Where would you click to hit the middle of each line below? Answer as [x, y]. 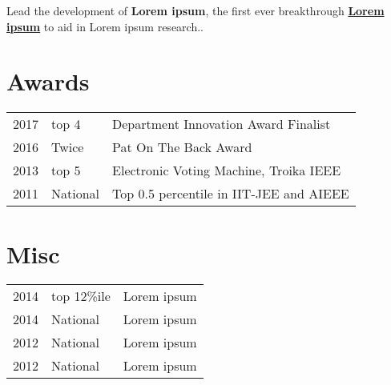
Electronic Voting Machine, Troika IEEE [227, 170]
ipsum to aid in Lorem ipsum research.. [105, 26]
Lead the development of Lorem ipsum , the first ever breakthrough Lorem [195, 10]
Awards [48, 81]
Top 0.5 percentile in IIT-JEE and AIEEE [231, 194]
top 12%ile [81, 296]
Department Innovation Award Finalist [222, 124]
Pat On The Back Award [182, 147]
